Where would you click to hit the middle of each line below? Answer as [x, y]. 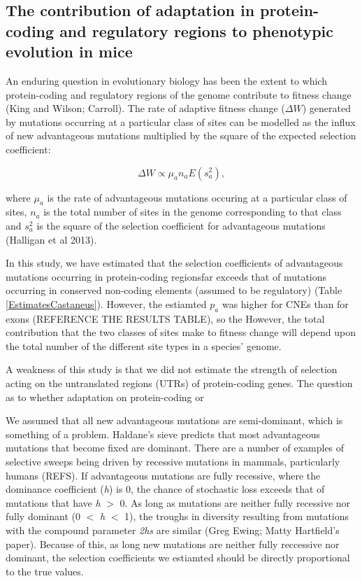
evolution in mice [69, 51]
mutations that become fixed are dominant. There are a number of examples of [175, 448]
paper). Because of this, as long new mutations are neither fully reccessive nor [173, 544]
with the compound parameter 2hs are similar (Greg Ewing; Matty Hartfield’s [173, 530]
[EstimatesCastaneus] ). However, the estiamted [106, 303]
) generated [326, 108]
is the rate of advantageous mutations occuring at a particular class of [197, 197]
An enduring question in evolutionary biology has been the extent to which [166, 80]
